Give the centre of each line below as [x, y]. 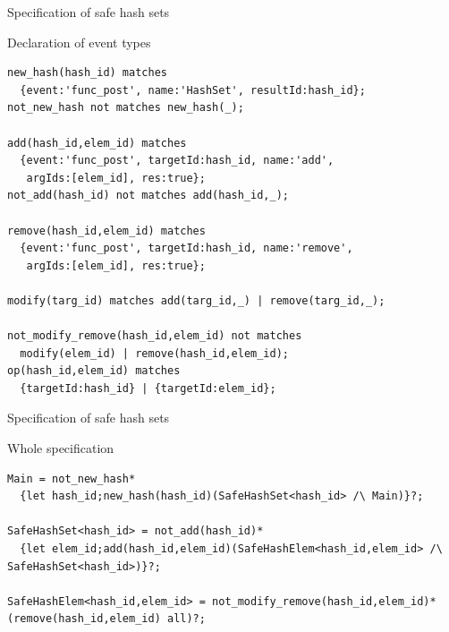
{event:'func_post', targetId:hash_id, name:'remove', [186, 248]
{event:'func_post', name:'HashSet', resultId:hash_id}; [193, 90]
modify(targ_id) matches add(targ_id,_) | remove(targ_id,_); [196, 300]
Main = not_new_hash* [72, 478]
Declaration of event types [79, 42]
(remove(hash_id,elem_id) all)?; [106, 619]
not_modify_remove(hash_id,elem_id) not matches [155, 336]
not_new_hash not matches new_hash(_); [126, 108]
